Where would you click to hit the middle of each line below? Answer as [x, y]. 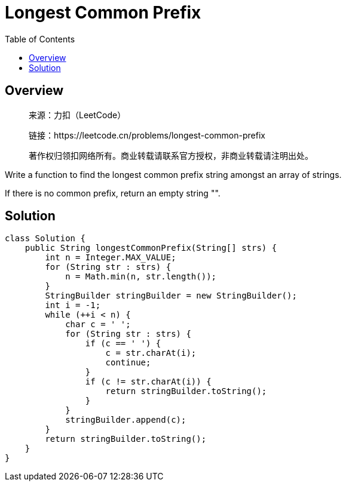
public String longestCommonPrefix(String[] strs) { [151, 248]
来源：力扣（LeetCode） [77, 115]
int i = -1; [73, 305]
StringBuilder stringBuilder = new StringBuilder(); [171, 296]
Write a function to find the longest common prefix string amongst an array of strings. [173, 174]
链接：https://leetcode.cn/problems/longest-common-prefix [147, 135]
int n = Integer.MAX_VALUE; [111, 258]
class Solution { [45, 239]
